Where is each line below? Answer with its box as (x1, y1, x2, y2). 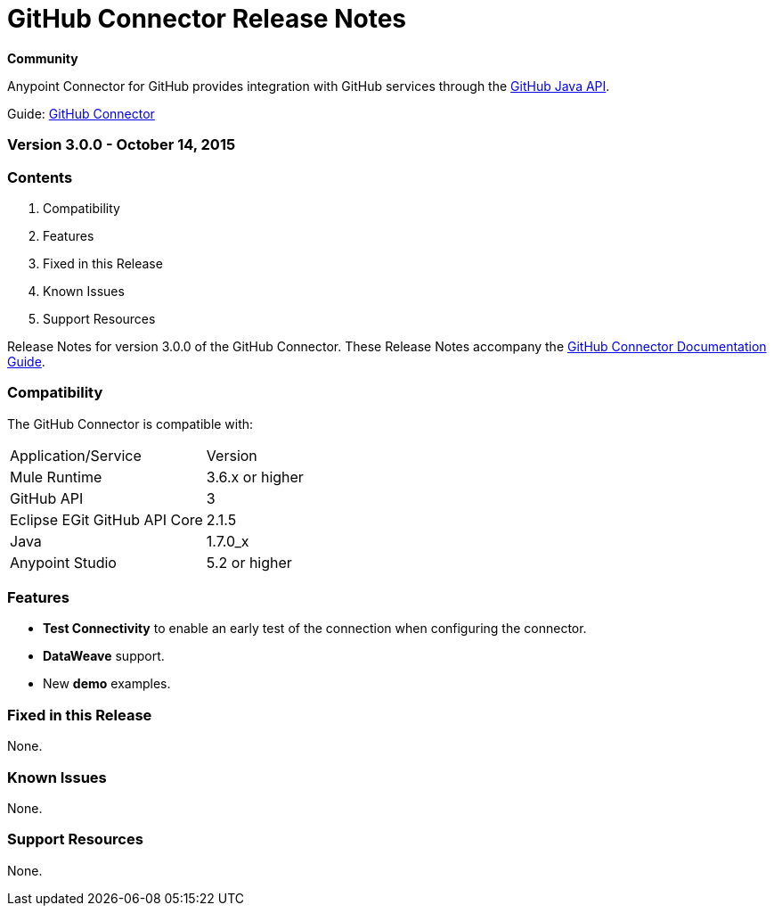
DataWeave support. (43, 648, 165, 664)
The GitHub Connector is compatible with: (7, 415, 254, 432)
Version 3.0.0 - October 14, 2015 (7, 136, 236, 154)
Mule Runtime (10, 467, 102, 486)
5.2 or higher (206, 553, 292, 572)
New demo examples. (43, 676, 171, 692)
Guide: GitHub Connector (7, 105, 155, 121)
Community (7, 50, 78, 66)
